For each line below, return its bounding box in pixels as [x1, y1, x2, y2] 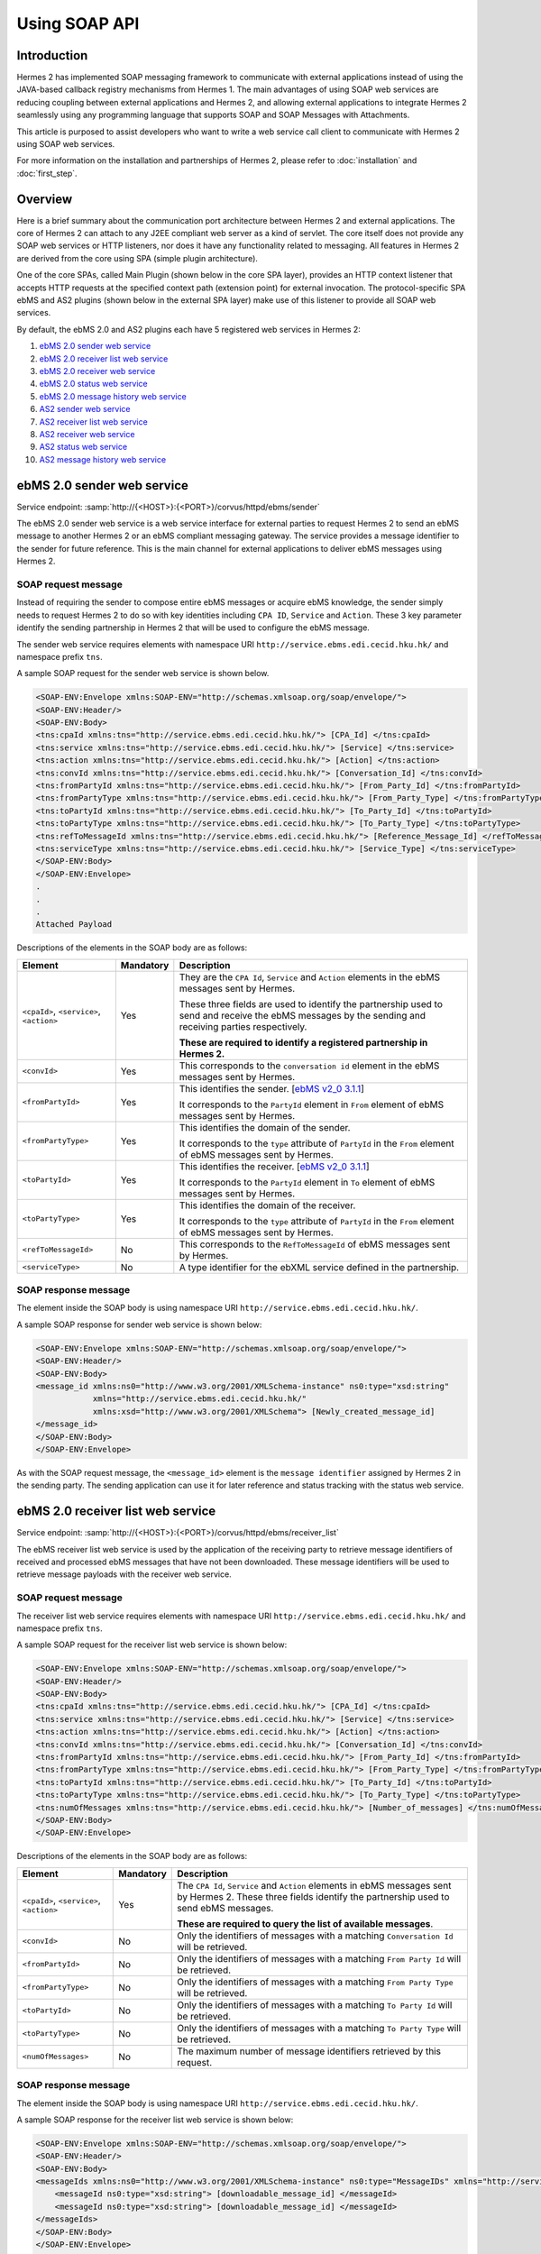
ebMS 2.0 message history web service [39, 390, 187, 401]
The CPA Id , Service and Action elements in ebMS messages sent [177, 1879, 452, 1892]
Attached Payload [35, 920, 113, 930]
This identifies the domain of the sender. [179, 1121, 351, 1133]
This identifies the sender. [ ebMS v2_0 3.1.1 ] [179, 1082, 365, 1095]
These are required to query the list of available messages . [177, 1917, 434, 1929]
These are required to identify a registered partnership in [179, 1036, 428, 1049]
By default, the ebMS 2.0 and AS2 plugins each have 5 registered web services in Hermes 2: [16, 324, 361, 334]
